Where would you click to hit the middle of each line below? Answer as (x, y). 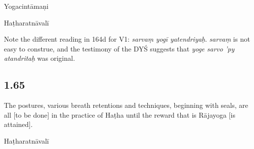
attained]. (18, 124)
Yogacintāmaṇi (26, 6)
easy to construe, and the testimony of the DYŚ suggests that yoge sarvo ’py (119, 48)
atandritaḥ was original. (40, 58)
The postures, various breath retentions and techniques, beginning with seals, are (126, 105)
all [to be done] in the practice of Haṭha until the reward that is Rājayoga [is (120, 114)
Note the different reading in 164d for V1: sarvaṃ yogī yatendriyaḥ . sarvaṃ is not (127, 39)
